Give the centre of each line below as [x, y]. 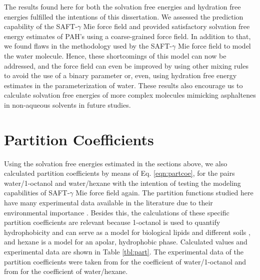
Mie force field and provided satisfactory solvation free [166, 26]
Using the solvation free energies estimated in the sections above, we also [116, 163]
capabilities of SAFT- [37, 193]
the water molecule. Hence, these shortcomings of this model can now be [115, 55]
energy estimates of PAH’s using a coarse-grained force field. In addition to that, [127, 36]
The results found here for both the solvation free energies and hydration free [122, 7]
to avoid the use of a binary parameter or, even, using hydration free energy [120, 75]
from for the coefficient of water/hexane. [66, 271]
